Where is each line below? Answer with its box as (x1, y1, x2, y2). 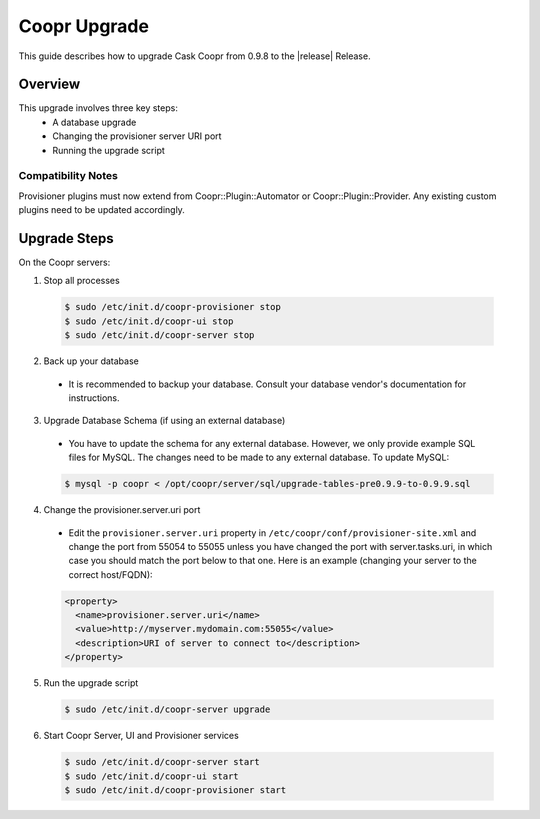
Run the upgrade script (43, 677, 139, 689)
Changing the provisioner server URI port (52, 130, 222, 142)
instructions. (68, 391, 120, 404)
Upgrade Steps (18, 230, 114, 247)
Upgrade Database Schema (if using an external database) (43, 415, 286, 427)
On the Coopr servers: (18, 256, 111, 269)
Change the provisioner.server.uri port (43, 504, 201, 516)
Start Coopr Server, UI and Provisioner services (43, 730, 239, 742)
